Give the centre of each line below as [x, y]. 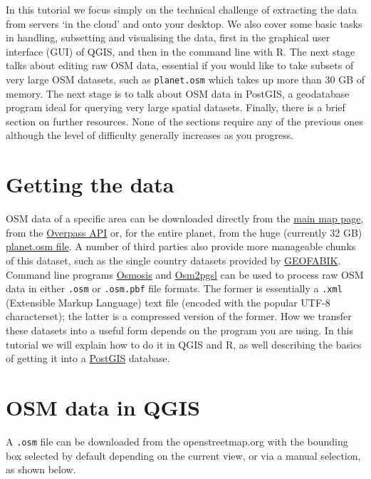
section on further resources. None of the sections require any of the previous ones [184, 121]
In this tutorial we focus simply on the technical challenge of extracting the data [182, 9]
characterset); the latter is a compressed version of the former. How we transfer [179, 316]
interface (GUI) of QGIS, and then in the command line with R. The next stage [181, 51]
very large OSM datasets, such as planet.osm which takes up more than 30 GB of [185, 79]
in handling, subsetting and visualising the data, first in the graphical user [168, 37]
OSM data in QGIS [103, 407]
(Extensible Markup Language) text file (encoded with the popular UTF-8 [168, 302]
